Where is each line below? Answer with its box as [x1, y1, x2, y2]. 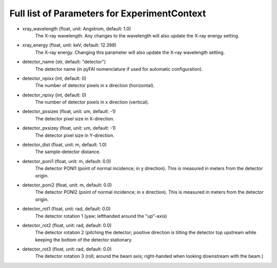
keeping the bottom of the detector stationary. [35, 236, 133, 243]
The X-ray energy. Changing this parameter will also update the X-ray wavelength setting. [35, 49, 225, 55]
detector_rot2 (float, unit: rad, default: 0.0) [22, 222, 112, 228]
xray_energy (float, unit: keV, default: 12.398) [22, 42, 116, 48]
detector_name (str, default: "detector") [22, 59, 106, 65]
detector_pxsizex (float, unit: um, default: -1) [22, 108, 116, 115]
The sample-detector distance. [35, 149, 101, 155]
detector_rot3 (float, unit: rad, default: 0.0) [22, 246, 112, 252]
